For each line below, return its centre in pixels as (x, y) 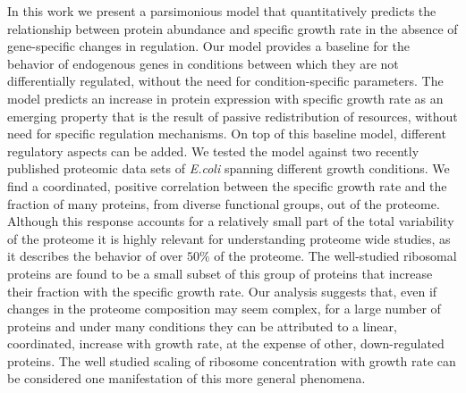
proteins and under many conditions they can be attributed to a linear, (202, 326)
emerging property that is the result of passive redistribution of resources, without (233, 116)
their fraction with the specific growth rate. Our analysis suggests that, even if (222, 291)
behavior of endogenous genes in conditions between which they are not (203, 63)
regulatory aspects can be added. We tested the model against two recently (213, 151)
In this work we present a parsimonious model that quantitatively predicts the (222, 11)
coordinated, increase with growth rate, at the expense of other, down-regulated (226, 343)
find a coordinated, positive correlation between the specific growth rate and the (227, 185)
